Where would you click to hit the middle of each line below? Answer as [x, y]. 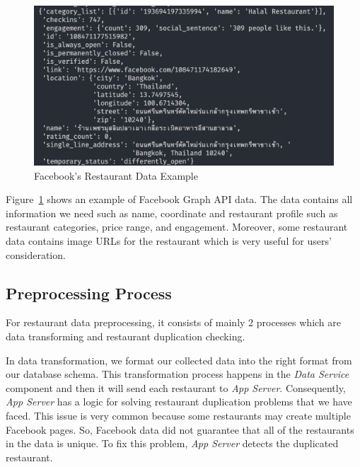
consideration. [36, 254]
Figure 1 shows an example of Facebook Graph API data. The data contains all [179, 199]
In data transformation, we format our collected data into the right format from [179, 360]
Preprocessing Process [89, 293]
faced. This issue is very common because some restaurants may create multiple [178, 415]
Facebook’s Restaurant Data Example [116, 175]
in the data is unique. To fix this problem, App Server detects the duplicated [172, 443]
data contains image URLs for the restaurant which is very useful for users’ [169, 241]
